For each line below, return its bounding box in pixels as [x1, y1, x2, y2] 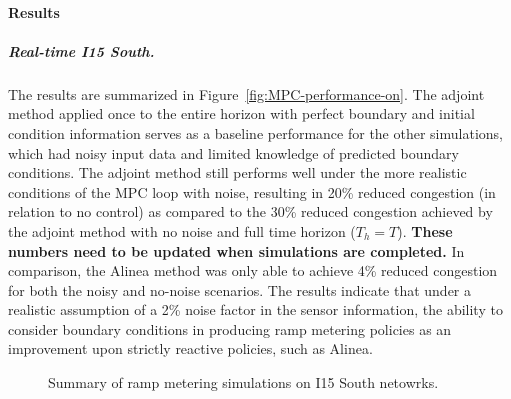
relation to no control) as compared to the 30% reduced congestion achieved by [8, 201, 493, 222]
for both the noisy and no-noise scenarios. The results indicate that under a [8, 279, 472, 300]
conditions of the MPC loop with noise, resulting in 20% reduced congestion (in [8, 181, 496, 202]
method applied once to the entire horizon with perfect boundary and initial [8, 103, 475, 124]
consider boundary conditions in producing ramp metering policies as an [8, 318, 452, 339]
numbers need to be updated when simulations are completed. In [8, 240, 465, 261]
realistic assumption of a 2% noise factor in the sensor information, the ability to [8, 299, 503, 320]
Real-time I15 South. [8, 40, 155, 61]
